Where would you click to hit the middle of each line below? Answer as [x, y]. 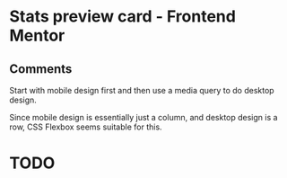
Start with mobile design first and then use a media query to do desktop [142, 90]
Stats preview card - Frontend [122, 17]
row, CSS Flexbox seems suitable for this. [86, 127]
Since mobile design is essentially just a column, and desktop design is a [143, 117]
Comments [41, 69]
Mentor [37, 36]
